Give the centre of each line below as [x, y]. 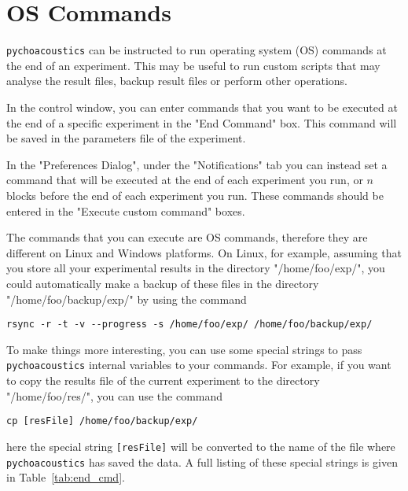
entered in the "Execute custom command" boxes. [126, 210]
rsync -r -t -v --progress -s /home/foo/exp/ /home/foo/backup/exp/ [189, 325]
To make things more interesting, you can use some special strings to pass [184, 349]
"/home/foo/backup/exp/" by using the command [127, 299]
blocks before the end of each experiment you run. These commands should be [195, 195]
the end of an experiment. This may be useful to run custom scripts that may [193, 65]
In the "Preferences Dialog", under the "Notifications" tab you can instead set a [197, 164]
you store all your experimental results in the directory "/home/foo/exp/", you [196, 268]
